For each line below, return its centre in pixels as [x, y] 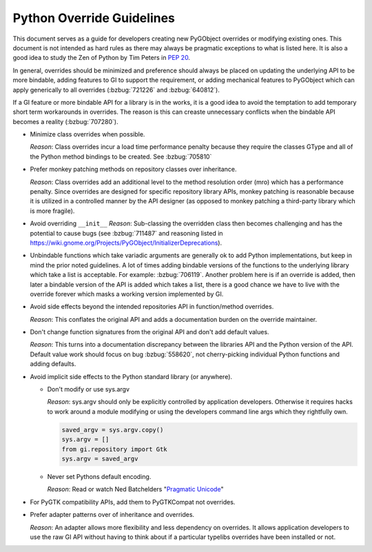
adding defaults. [53, 364]
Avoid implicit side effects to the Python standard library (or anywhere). [131, 376]
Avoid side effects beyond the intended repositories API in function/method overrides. [152, 307]
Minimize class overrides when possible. [87, 134]
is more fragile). [52, 211]
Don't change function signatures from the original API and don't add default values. [149, 332]
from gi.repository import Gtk [115, 449]
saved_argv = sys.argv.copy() [113, 430]
